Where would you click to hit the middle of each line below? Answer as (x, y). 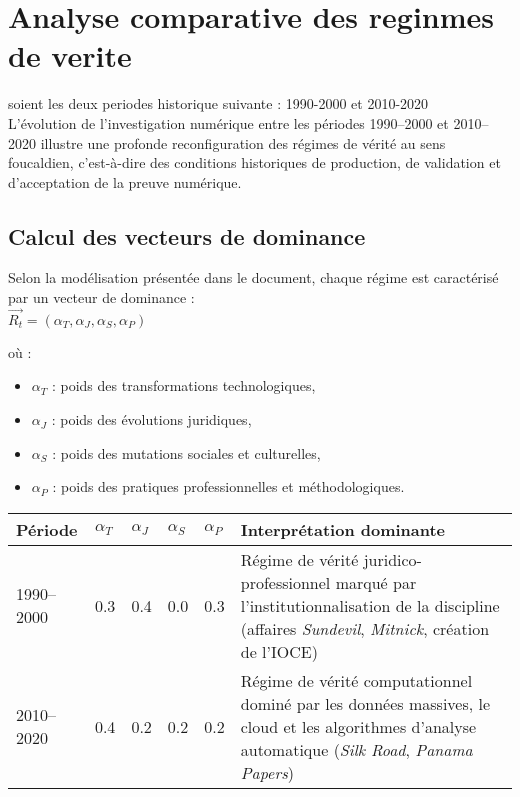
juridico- (392, 559)
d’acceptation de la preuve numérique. (125, 181)
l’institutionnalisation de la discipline (370, 605)
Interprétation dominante (343, 529)
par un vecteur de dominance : (101, 297)
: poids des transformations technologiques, (183, 385)
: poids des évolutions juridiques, (151, 419)
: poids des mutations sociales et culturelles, (186, 452)
